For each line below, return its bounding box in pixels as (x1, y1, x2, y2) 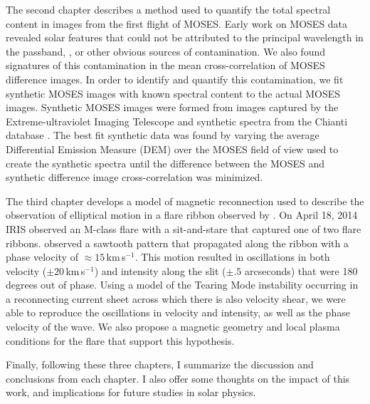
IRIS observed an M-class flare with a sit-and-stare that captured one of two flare (6, 221, 361, 236)
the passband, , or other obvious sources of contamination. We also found (6, 43, 325, 58)
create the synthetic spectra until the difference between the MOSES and (6, 155, 325, 170)
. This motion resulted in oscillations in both (134, 249, 330, 264)
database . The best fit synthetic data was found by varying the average (6, 128, 319, 143)
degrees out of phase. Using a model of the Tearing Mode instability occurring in (6, 277, 359, 292)
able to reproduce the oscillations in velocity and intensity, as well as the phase (6, 305, 350, 320)
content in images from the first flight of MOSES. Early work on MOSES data (6, 16, 348, 31)
